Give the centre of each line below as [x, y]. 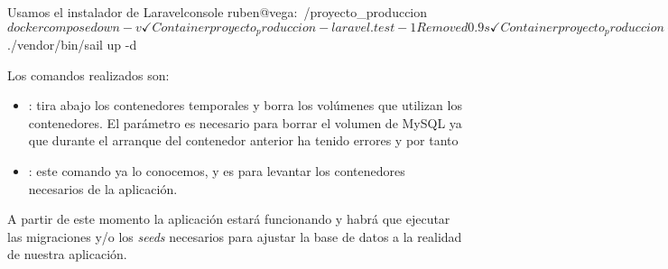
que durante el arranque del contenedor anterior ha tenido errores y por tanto [243, 140]
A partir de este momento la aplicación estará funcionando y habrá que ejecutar [229, 219]
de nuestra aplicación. [67, 254]
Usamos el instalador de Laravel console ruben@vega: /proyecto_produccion [218, 12]
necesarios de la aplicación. [103, 188]
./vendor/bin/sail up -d [72, 45]
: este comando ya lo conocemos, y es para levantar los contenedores [217, 171]
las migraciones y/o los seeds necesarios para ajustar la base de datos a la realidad [235, 236]
